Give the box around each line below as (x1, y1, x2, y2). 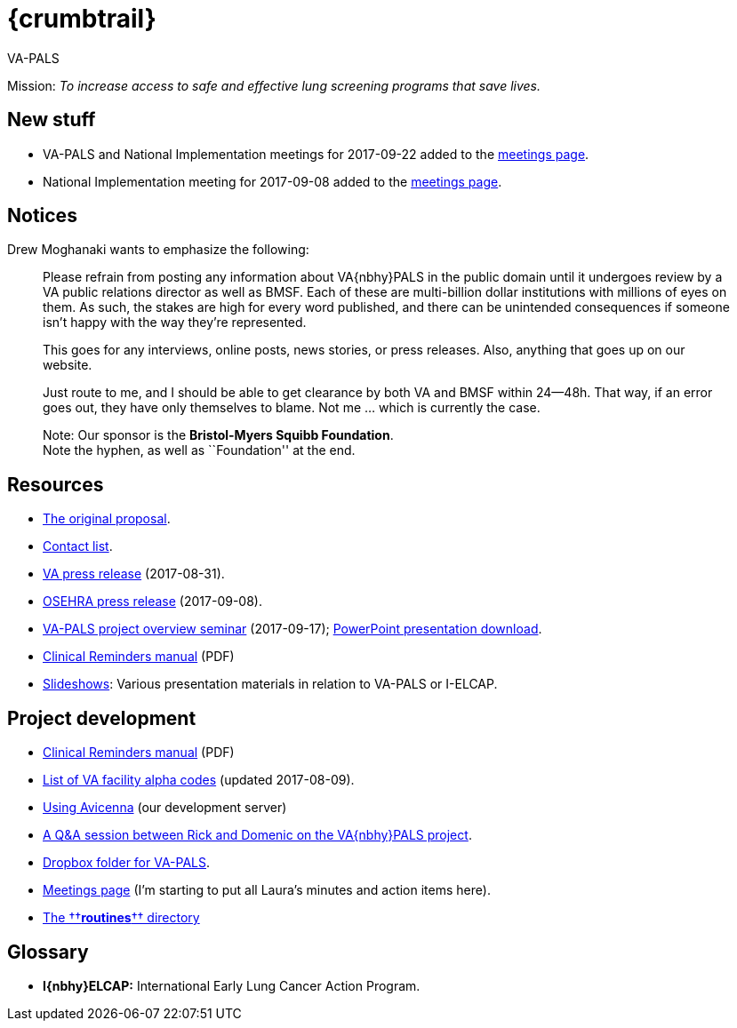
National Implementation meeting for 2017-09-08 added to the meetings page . (43, 173, 502, 189)
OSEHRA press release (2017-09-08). (43, 594, 262, 610)
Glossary (7, 940, 89, 963)
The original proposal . (43, 511, 171, 527)
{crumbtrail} (7, 4, 156, 34)
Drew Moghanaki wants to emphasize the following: (7, 242, 309, 258)
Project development (7, 706, 196, 729)
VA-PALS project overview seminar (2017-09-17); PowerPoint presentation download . (43, 621, 542, 637)
